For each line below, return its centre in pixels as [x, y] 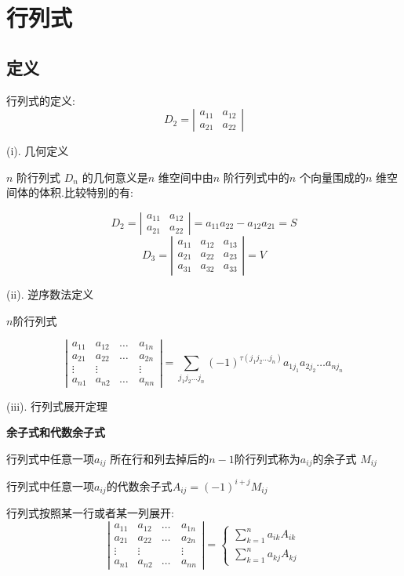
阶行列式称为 [267, 458]
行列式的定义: [41, 100]
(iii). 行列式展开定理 [57, 406]
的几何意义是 [115, 177]
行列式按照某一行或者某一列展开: [90, 513]
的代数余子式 [139, 485]
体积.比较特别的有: [86, 192]
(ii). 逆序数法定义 [50, 293]
